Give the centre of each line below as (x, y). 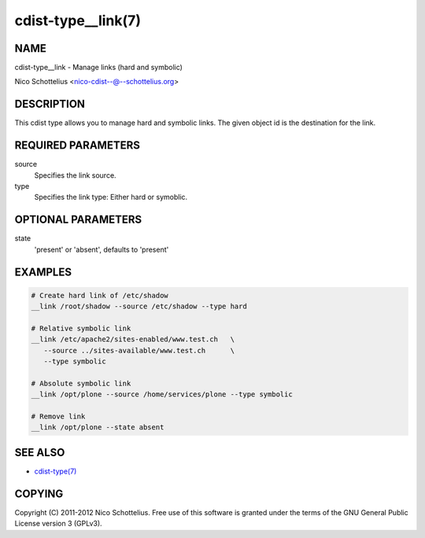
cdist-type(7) (55, 471)
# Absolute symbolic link (81, 383)
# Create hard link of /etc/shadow (100, 295)
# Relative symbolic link (81, 328)
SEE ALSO (40, 452)
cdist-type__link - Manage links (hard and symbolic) (98, 68)
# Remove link (58, 416)
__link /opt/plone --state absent (98, 427)
